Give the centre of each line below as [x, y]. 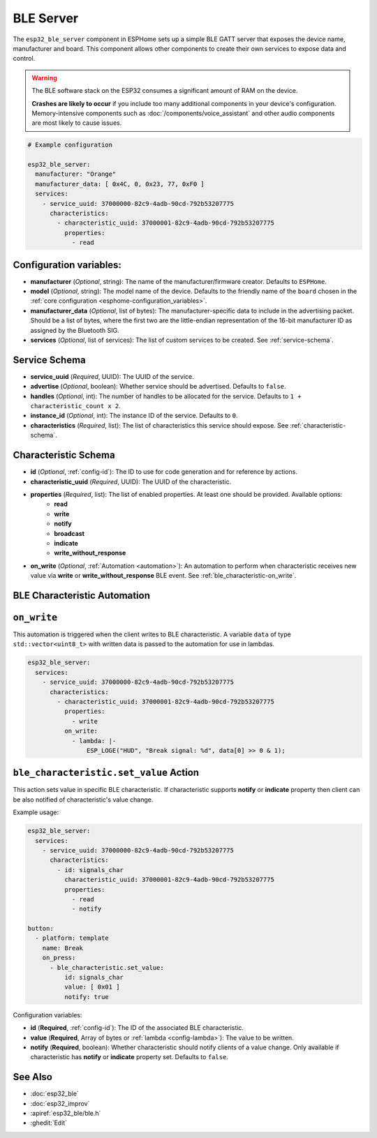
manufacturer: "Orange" [76, 174]
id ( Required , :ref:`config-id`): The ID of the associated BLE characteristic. [137, 1028]
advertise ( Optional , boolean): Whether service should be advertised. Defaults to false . [158, 387]
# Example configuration [70, 145]
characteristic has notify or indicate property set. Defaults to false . [129, 1057]
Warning [44, 77]
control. [24, 59]
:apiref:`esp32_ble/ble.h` [66, 1114]
